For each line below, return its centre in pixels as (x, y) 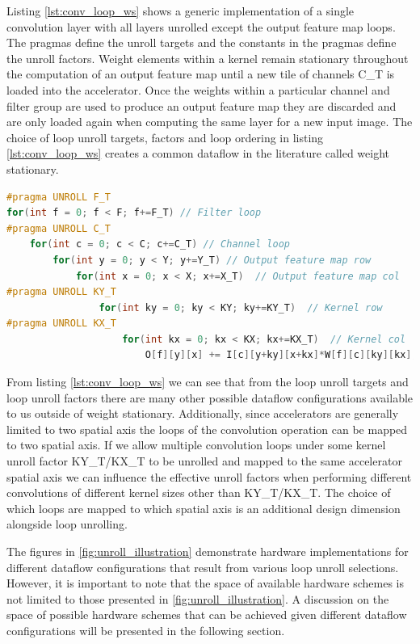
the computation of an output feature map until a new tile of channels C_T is (201, 74)
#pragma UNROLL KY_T (62, 292)
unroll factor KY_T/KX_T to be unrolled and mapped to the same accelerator (204, 461)
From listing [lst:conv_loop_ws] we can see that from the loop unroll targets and (208, 382)
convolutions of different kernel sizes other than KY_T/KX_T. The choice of (199, 492)
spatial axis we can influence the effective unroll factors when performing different (209, 476)
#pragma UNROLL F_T (59, 197)
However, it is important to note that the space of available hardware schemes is (206, 583)
